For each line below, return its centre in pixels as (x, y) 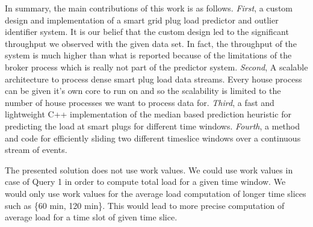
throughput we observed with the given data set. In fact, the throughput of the (151, 43)
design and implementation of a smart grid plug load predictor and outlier (142, 20)
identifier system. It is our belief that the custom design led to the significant (147, 32)
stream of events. (36, 150)
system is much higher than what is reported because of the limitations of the (148, 55)
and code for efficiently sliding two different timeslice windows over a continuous (153, 138)
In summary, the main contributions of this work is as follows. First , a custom (149, 8)
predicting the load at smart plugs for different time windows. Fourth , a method (153, 126)
